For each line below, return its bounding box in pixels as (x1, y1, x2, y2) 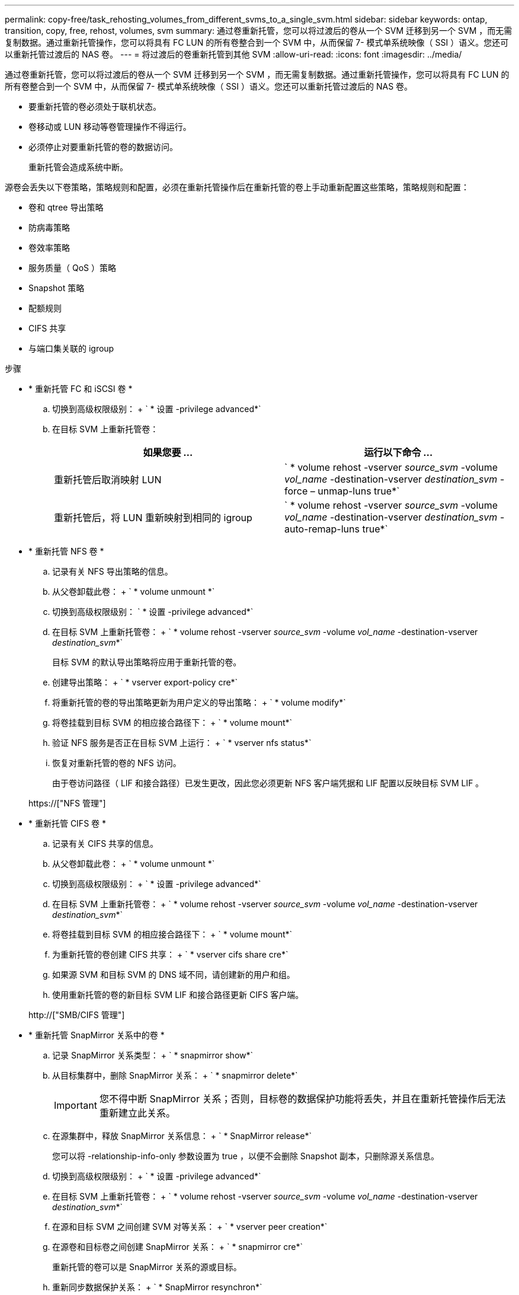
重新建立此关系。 (99, 1107, 175, 1119)
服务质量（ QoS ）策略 (28, 263, 116, 273)
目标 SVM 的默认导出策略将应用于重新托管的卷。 (52, 657, 242, 667)
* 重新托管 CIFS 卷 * (28, 818, 107, 828)
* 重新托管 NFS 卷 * (28, 546, 104, 556)
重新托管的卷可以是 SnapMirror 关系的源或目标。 (52, 1262, 242, 1272)
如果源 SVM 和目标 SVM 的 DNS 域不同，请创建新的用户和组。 (52, 969, 295, 980)
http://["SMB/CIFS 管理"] (28, 1010, 125, 1020)
